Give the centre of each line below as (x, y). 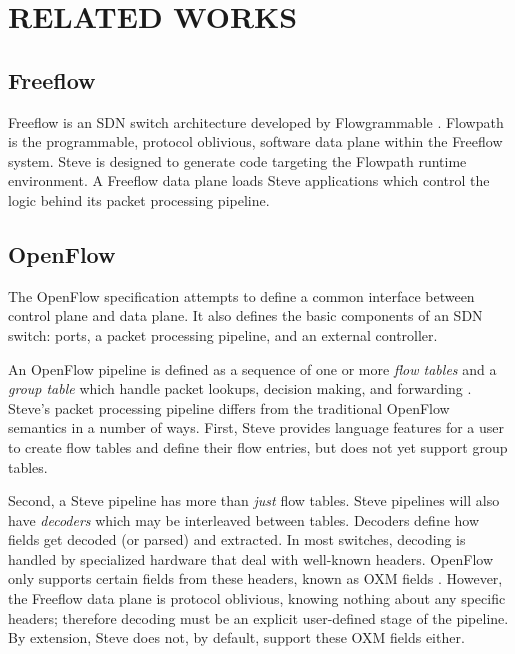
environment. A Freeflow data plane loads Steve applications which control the (249, 180)
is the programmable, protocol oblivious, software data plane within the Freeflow (255, 141)
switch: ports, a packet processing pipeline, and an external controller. (223, 334)
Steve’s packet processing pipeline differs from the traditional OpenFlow (229, 407)
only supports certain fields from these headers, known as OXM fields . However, (255, 578)
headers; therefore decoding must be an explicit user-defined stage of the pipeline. (258, 617)
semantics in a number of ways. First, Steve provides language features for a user (256, 427)
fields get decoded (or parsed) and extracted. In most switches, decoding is (237, 539)
